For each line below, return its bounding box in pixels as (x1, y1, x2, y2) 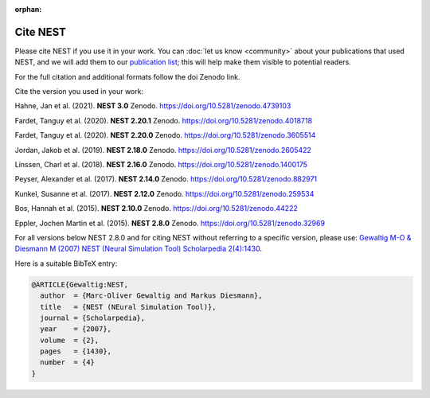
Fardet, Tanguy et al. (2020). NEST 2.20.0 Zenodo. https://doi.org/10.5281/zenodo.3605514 (14, 131, 316, 140)
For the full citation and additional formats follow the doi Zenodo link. (14, 72, 240, 81)
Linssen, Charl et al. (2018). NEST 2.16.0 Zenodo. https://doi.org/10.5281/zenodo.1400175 (14, 160, 308, 170)
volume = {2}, (40, 335, 100, 345)
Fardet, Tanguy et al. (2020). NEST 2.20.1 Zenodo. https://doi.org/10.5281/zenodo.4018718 (14, 115, 313, 125)
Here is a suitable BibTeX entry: (14, 259, 118, 268)
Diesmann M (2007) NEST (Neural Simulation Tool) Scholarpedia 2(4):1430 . (14, 244, 263, 254)
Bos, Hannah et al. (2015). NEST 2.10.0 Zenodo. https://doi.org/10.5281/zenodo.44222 (14, 204, 298, 213)
